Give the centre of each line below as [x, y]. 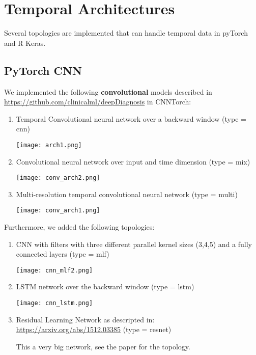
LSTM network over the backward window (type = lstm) [105, 286]
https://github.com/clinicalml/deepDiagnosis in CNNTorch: [98, 102]
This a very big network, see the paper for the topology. [103, 346]
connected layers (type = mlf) [63, 254]
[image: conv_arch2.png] [58, 178]
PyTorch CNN [43, 70]
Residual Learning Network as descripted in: [85, 319]
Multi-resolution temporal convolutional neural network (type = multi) [127, 194]
